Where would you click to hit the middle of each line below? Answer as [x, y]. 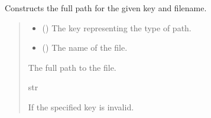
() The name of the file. [85, 47]
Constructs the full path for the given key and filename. [106, 8]
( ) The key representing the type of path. [117, 27]
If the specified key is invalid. [81, 106]
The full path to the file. [72, 67]
